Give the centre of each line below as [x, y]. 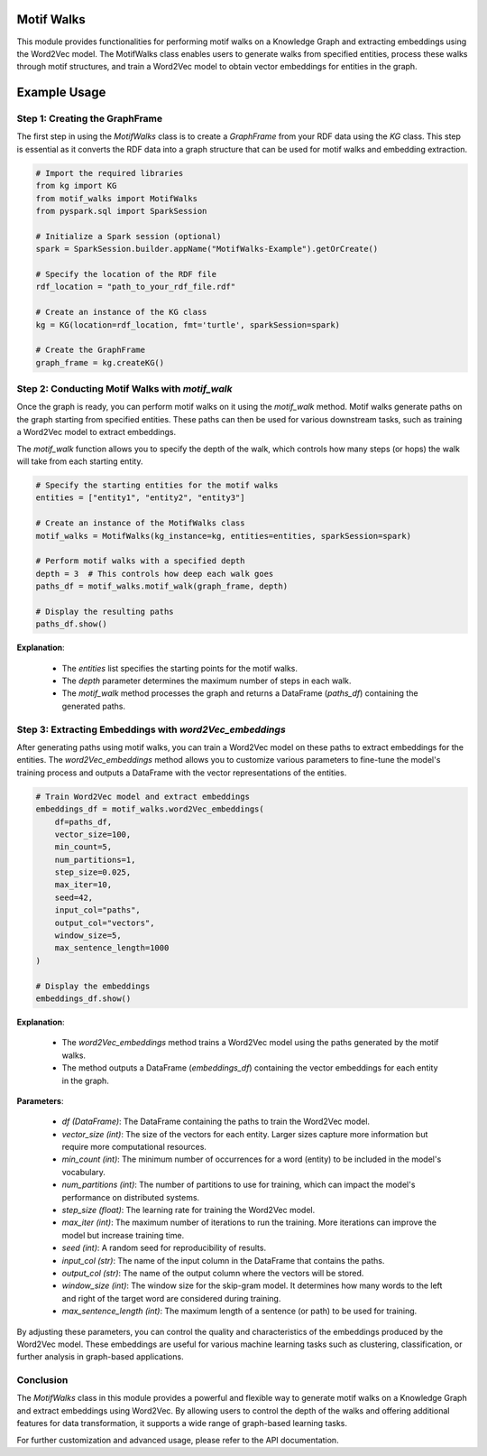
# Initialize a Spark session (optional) [129, 236]
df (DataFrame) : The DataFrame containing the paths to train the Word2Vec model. [216, 1122]
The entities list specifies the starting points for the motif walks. [179, 668]
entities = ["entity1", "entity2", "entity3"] [140, 498]
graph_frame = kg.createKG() [100, 362]
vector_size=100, [93, 834]
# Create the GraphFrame [91, 350]
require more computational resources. [134, 1147]
